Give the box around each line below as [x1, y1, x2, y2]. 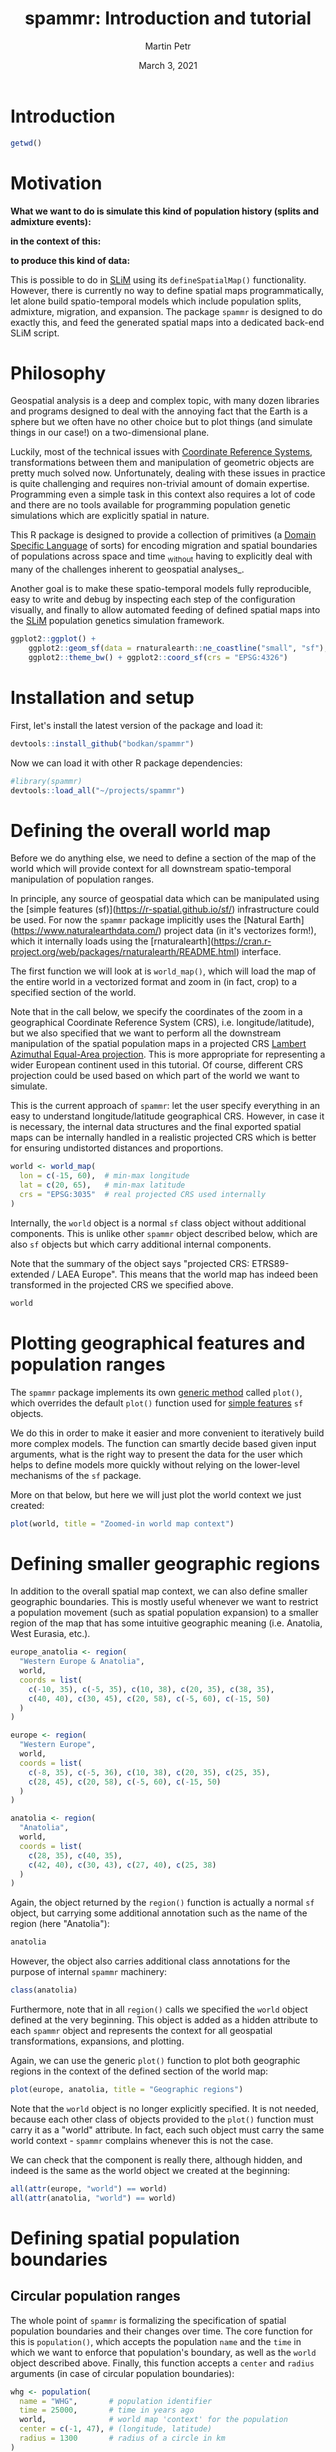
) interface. [235, 946, 282, 958]
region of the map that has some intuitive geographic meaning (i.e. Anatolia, [10, 1617, 323, 1629]
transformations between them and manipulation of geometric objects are [10, 457, 315, 469]
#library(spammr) [10, 776, 83, 786]
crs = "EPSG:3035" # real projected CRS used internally [19, 1189, 267, 1199]
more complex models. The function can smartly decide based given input [10, 1437, 317, 1449]
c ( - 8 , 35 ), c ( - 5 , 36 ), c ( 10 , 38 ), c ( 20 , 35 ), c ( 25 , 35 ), [28, 1767, 271, 1777]
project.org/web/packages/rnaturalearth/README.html [10, 946, 237, 958]
